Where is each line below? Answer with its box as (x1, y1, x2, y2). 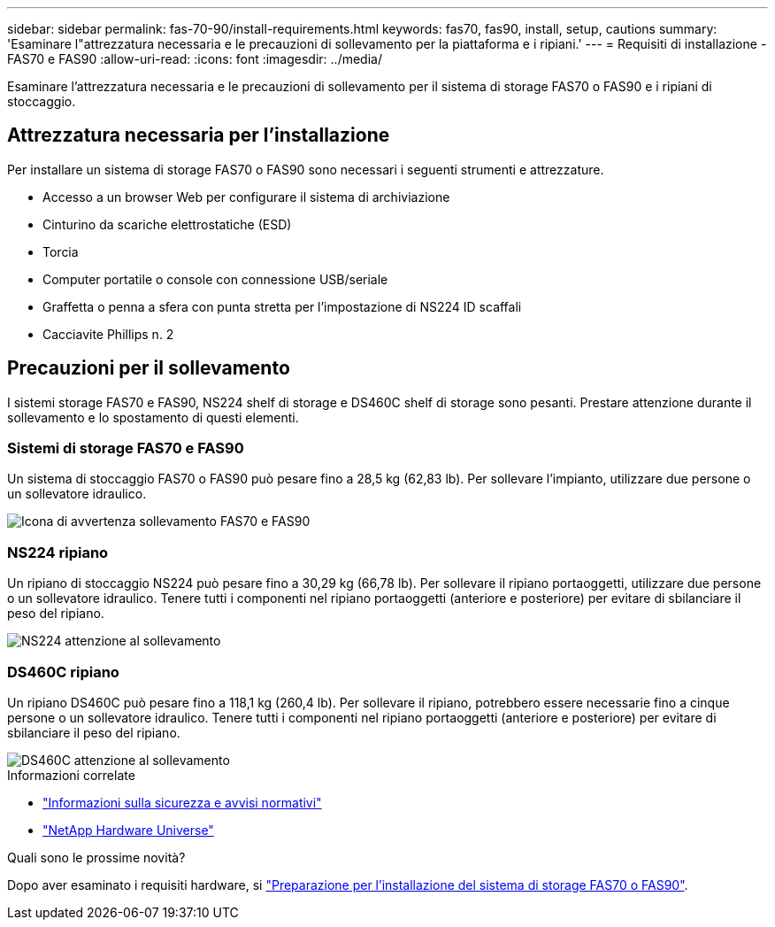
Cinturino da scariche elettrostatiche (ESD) (42, 216, 292, 232)
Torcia (42, 243, 79, 259)
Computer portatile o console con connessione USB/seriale (42, 271, 388, 287)
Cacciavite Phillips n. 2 (42, 326, 174, 342)
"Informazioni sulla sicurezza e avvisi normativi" (42, 794, 322, 810)
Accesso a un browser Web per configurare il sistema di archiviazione (42, 189, 450, 205)
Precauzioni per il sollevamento (7, 357, 290, 380)
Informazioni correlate (7, 767, 135, 783)
